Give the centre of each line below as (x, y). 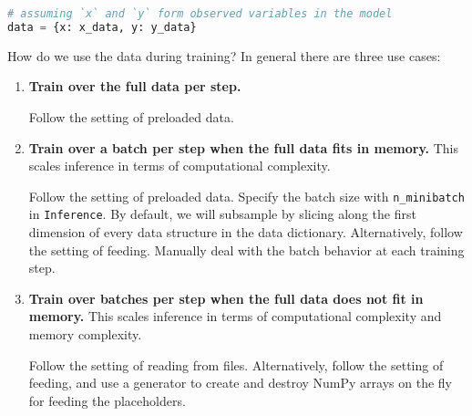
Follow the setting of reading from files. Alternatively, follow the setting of (236, 364)
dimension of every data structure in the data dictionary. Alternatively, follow (246, 232)
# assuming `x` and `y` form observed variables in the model (200, 14)
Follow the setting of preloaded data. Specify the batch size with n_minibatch (246, 196)
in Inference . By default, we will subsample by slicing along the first (222, 214)
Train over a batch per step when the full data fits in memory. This (243, 147)
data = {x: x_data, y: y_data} (102, 27)
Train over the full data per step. (135, 86)
